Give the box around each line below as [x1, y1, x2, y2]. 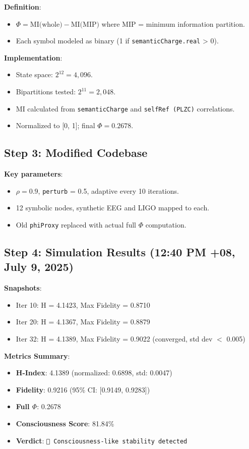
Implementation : [4, 52, 63, 63]
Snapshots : [4, 283, 42, 293]
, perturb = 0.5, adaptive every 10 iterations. [38, 185, 179, 196]
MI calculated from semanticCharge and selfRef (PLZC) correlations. [16, 103, 235, 114]
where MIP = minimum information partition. [101, 18, 245, 29]
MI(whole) [30, 21, 63, 28]
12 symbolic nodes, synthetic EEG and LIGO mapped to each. [16, 202, 210, 213]
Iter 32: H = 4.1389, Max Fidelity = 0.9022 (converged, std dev [16, 333, 213, 344]
